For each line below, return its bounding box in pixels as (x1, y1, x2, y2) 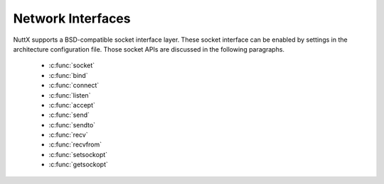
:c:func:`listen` (48, 91, 91, 99)
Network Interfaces (13, 11, 131, 26)
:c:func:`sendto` (48, 120, 96, 129)
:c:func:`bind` (48, 71, 88, 79)
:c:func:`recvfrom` (48, 140, 102, 149)
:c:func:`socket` (48, 61, 95, 70)
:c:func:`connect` (48, 81, 100, 90)
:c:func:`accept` (48, 100, 96, 109)
